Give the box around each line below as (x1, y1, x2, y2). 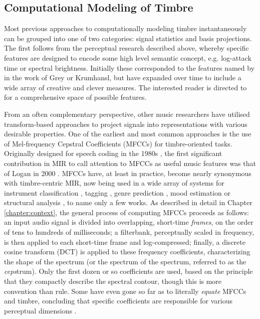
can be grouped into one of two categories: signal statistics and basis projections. (4, 33, 252, 43)
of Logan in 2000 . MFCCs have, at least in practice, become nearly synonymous (4, 168, 251, 178)
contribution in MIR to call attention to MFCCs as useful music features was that (4, 157, 256, 168)
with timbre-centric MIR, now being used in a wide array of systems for (4, 178, 224, 188)
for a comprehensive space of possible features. (4, 92, 147, 102)
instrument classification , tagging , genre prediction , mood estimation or (4, 187, 231, 198)
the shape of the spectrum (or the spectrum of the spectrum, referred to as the (4, 256, 246, 266)
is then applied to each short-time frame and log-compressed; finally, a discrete (4, 236, 245, 247)
